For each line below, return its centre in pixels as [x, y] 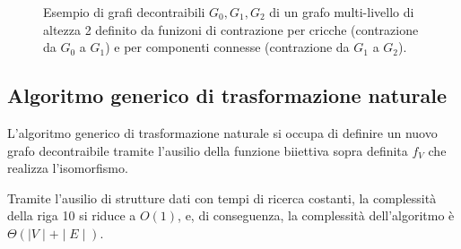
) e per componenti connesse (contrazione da [227, 47]
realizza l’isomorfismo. [68, 168]
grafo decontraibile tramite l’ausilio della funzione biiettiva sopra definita [208, 150]
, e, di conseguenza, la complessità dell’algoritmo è [316, 215]
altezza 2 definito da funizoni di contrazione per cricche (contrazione [231, 29]
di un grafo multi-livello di [342, 12]
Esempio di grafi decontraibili [124, 12]
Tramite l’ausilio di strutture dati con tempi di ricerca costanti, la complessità [222, 197]
